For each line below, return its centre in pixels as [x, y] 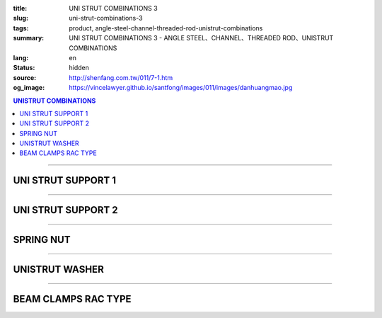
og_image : [29, 88]
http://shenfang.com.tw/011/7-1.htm [121, 77]
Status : [24, 68]
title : [20, 8]
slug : [21, 18]
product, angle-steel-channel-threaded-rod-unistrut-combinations [166, 28]
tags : [21, 28]
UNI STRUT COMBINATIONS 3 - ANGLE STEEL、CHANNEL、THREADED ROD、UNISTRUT [201, 38]
